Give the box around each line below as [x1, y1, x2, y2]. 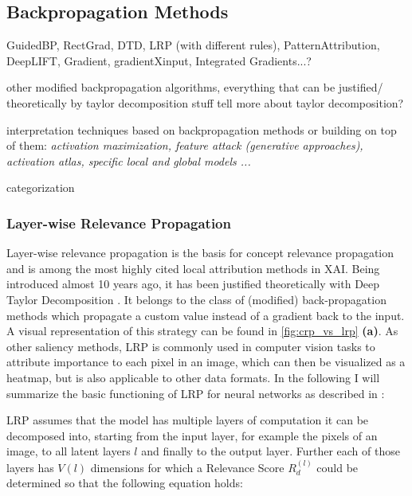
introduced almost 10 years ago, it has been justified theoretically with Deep [6, 275, 380, 292]
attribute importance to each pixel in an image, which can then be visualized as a [6, 353, 406, 370]
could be [316, 459, 359, 475]
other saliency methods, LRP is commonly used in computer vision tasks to [6, 338, 375, 354]
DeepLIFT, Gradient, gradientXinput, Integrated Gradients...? [6, 52, 312, 68]
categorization [6, 179, 75, 196]
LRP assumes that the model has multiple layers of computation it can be [6, 412, 369, 428]
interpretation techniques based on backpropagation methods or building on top [6, 121, 397, 138]
